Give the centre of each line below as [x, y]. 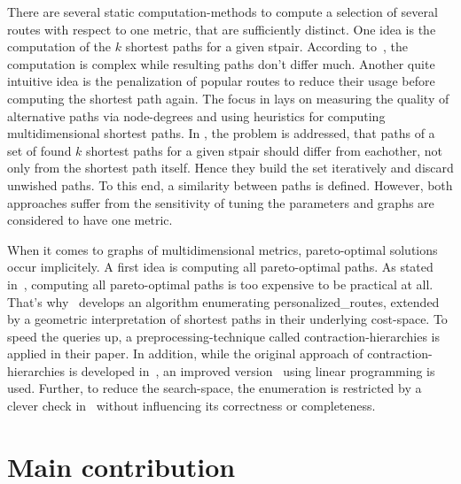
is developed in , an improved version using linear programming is [252, 370]
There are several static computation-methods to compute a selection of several [223, 12]
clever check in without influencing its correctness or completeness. [191, 406]
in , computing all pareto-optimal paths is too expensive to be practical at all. [220, 284]
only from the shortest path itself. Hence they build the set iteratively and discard [230, 168]
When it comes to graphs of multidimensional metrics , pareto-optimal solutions [223, 249]
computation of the [59, 46]
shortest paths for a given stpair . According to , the [266, 46]
